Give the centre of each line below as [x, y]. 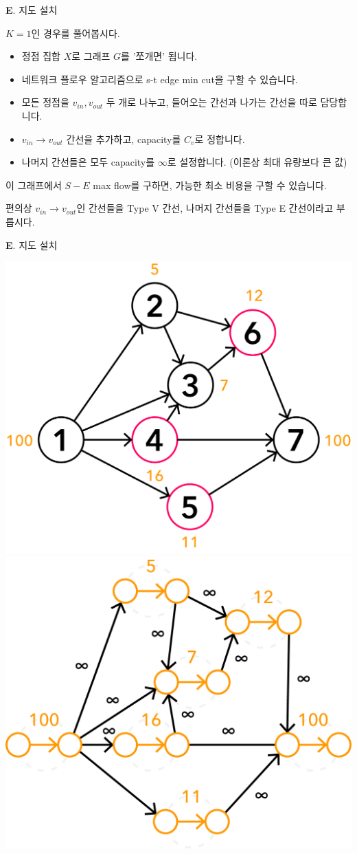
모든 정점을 [45, 102]
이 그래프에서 [34, 185]
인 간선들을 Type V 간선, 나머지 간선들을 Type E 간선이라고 [205, 208]
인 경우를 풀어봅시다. [76, 33]
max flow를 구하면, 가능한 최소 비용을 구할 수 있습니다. [210, 185]
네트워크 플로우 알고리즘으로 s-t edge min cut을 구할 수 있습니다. [160, 79]
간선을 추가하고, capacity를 [124, 139]
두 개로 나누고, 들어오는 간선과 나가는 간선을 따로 [211, 102]
